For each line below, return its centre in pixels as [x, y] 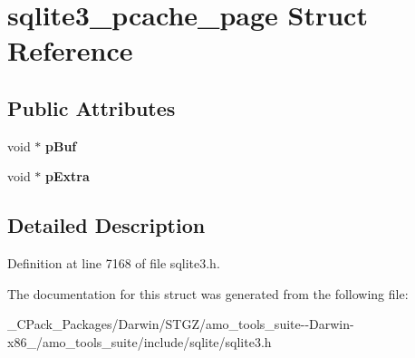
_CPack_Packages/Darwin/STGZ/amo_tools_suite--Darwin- [181, 324]
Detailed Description [106, 225]
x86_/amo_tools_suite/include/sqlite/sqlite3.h [140, 341]
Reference [70, 50]
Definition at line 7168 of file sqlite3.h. [114, 263]
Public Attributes [92, 107]
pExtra [68, 176]
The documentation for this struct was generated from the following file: [208, 293]
